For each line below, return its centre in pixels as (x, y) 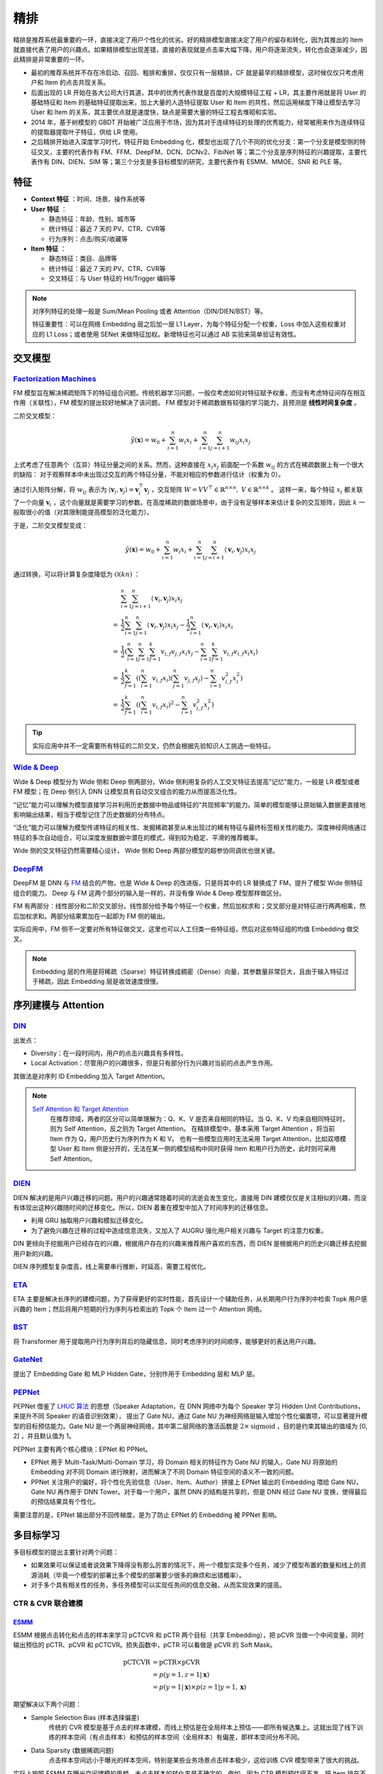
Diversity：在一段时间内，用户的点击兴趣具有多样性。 (109, 1053)
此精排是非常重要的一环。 (50, 60)
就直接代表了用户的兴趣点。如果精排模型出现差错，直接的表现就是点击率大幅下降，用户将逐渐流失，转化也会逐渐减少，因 (190, 49)
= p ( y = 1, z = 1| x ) (181, 1675)
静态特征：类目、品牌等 (83, 258)
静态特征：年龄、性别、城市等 (92, 219)
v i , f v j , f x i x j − (180, 652)
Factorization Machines (55, 378)
